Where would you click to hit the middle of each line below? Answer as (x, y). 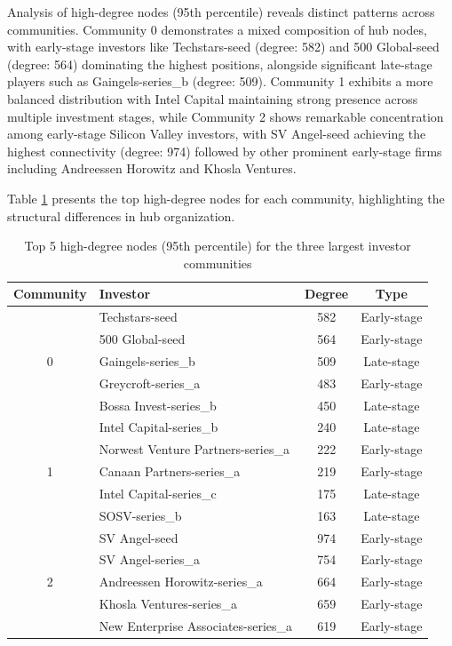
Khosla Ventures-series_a (168, 604)
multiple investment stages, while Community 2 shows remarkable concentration (226, 116)
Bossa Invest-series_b (158, 405)
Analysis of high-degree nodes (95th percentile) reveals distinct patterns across (221, 12)
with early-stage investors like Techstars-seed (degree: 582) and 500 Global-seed (223, 47)
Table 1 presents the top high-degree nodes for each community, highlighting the (226, 198)
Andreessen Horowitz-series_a (181, 582)
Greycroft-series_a (150, 383)
